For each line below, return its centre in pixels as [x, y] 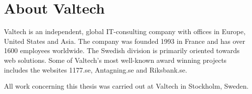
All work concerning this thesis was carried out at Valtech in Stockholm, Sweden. [126, 86]
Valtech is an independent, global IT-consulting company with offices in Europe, [125, 31]
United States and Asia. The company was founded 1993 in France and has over [125, 41]
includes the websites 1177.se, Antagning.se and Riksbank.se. [96, 69]
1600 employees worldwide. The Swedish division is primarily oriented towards [122, 50]
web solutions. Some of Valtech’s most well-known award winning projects [115, 60]
